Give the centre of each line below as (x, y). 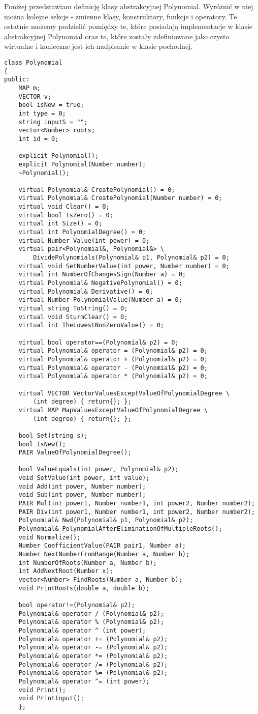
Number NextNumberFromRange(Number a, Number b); (104, 554)
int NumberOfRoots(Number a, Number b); (88, 563)
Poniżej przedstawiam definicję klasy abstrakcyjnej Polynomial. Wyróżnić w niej (129, 6)
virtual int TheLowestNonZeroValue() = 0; (91, 325)
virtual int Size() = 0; (60, 224)
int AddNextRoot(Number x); (66, 571)
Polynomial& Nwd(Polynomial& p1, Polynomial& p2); (106, 520)
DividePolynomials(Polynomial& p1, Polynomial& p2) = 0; (131, 258)
